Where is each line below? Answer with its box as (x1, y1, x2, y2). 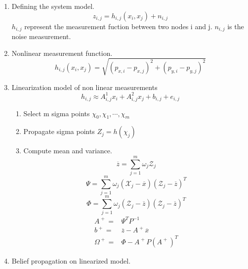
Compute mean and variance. (23, 145, 112, 156)
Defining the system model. (11, 1, 94, 11)
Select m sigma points (23, 108, 90, 118)
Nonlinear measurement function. (11, 47, 113, 58)
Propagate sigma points (23, 126, 95, 136)
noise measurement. (11, 31, 71, 42)
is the (227, 21, 244, 31)
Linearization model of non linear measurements (11, 82, 158, 92)
